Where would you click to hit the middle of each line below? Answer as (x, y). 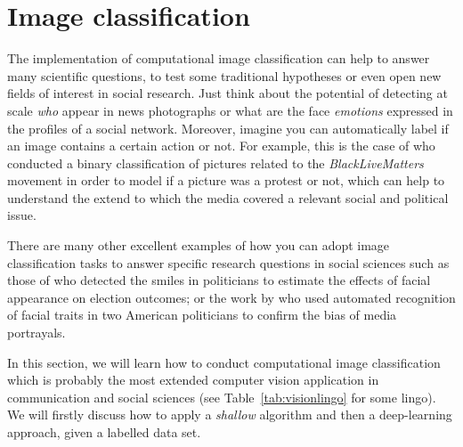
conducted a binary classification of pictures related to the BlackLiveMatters (215, 163)
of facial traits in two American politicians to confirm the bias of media (202, 315)
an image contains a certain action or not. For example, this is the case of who (221, 146)
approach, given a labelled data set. (104, 432)
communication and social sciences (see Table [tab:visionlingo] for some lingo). (222, 397)
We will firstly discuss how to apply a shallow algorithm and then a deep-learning (230, 414)
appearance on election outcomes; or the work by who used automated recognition (231, 297)
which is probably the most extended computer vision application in (193, 380)
